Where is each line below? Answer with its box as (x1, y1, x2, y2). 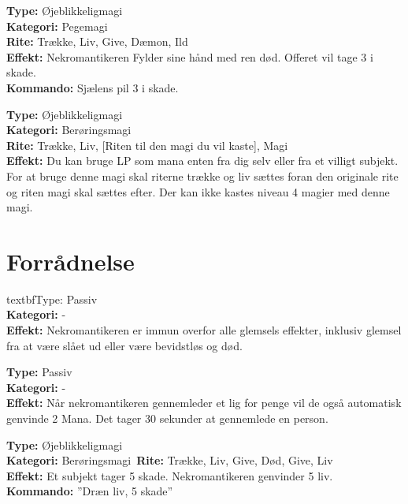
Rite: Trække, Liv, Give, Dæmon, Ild (6, 33, 188, 50)
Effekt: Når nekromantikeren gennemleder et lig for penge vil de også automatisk (6, 394, 402, 411)
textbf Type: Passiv (6, 290, 98, 307)
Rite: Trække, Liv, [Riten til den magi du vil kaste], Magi (6, 136, 288, 153)
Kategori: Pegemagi (6, 17, 108, 34)
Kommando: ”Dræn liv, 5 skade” (6, 483, 173, 499)
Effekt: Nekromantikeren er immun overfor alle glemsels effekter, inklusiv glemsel (6, 322, 402, 338)
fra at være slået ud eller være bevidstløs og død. (6, 337, 243, 353)
